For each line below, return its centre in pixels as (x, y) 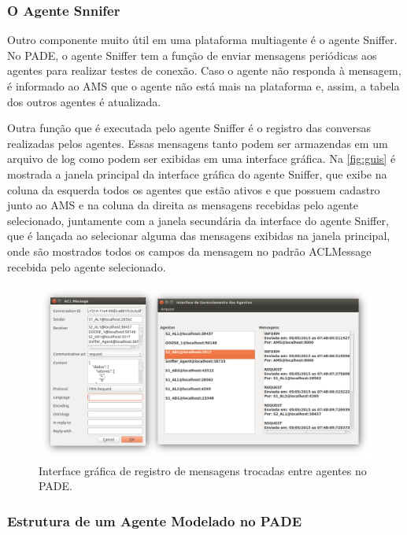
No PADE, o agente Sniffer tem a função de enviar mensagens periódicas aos (192, 55)
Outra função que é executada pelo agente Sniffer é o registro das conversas (189, 128)
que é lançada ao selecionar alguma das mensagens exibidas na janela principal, (199, 236)
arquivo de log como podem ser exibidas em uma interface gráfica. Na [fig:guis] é (202, 159)
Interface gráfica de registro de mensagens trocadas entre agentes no (203, 470)
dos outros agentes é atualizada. (84, 101)
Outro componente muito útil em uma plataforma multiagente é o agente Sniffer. (202, 40)
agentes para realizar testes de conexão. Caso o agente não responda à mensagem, (204, 70)
